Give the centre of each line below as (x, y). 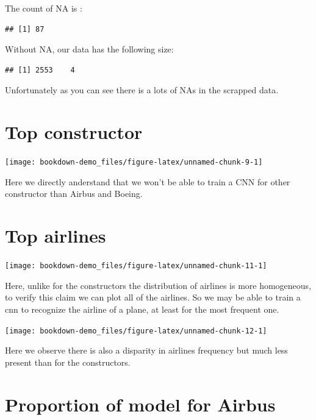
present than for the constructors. (68, 362)
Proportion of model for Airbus (140, 404)
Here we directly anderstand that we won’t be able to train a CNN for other (148, 181)
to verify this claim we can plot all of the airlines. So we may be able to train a (153, 297)
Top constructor (74, 132)
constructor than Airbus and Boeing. (74, 194)
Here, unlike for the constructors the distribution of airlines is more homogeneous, (158, 285)
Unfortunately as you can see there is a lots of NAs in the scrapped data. (142, 90)
